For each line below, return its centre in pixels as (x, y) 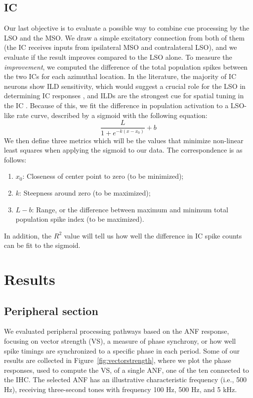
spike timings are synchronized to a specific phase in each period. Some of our (122, 350)
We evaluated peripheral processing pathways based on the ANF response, (117, 331)
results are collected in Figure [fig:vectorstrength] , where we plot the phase (118, 360)
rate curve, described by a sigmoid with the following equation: (112, 115)
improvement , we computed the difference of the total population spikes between (126, 66)
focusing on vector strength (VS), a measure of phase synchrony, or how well (120, 341)
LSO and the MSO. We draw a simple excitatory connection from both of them (124, 37)
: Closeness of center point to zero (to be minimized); (103, 176)
